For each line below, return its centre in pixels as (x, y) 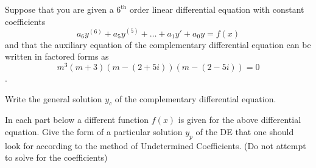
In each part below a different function (77, 120)
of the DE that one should (245, 131)
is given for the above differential (240, 120)
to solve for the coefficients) (56, 157)
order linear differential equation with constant (217, 9)
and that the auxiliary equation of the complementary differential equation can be (158, 44)
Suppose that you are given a (59, 9)
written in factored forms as (57, 56)
